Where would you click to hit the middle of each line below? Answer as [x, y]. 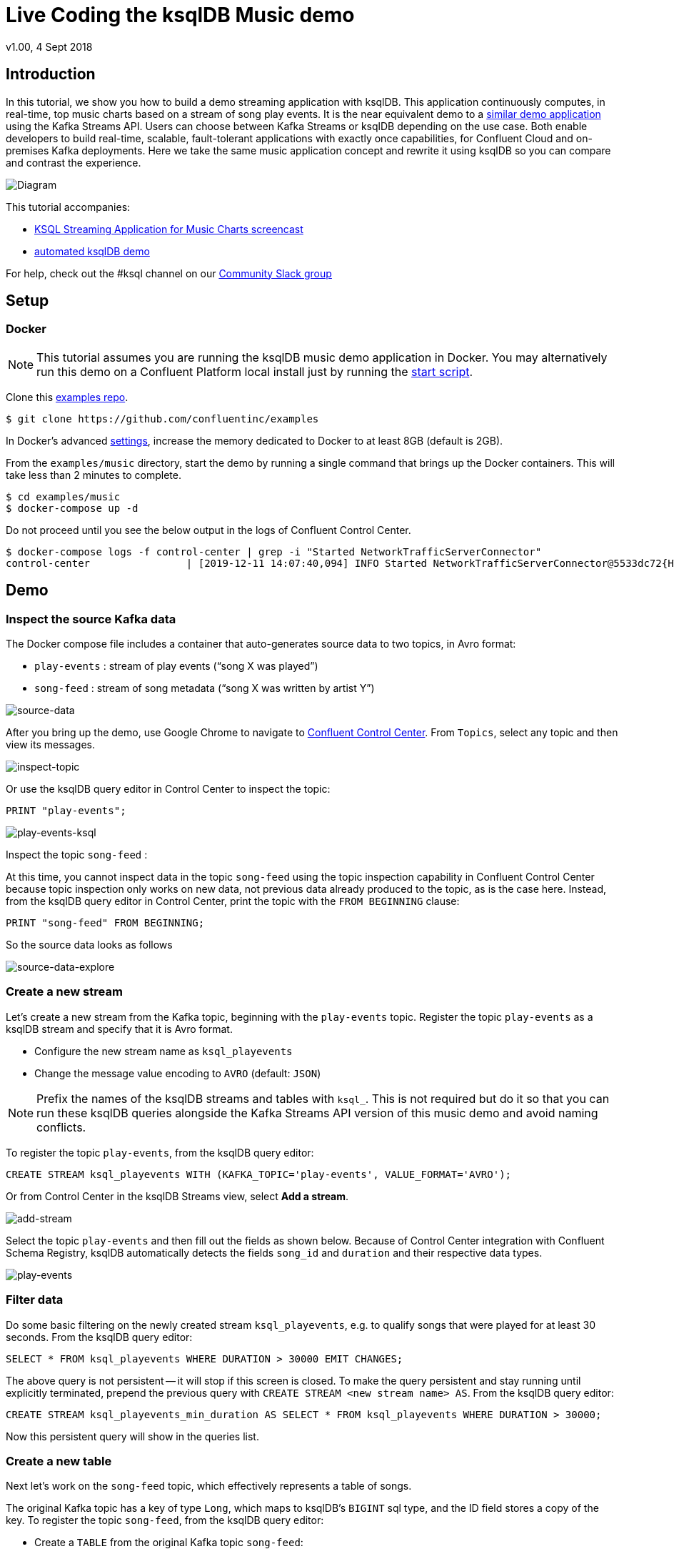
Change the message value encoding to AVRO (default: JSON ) [178, 1073]
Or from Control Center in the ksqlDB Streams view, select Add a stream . [177, 1196]
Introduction [51, 74]
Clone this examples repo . [67, 397]
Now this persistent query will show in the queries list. [132, 1436]
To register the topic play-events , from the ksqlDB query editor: [160, 1152]
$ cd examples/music [63, 496]
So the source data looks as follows [89, 945]
